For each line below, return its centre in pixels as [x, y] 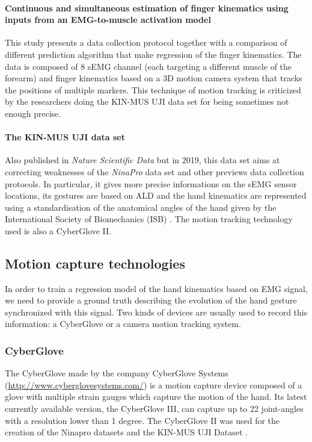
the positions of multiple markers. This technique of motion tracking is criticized [153, 89]
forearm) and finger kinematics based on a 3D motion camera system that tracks [154, 78]
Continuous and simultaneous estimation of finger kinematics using [147, 8]
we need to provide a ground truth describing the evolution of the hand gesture [151, 300]
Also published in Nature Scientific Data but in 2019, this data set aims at [142, 160]
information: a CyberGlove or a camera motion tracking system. [123, 324]
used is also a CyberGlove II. [58, 230]
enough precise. [33, 113]
